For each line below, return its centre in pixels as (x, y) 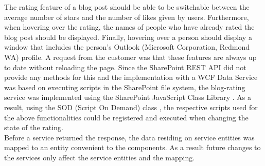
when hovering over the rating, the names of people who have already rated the (129, 27)
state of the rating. (34, 127)
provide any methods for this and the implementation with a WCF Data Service (131, 77)
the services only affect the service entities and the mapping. (100, 157)
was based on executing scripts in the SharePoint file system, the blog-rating (125, 87)
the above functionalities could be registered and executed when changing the (126, 117)
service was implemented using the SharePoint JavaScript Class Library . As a (128, 97)
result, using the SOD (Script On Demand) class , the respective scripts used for (131, 107)
